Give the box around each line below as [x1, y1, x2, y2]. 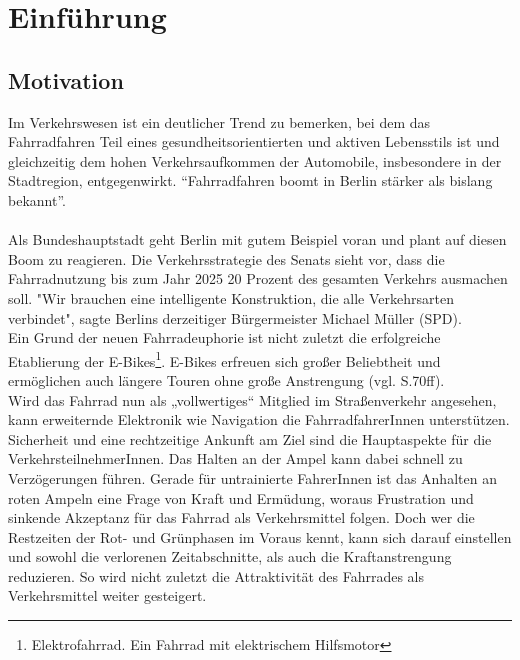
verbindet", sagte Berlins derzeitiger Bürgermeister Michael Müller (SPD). [8, 307, 462, 328]
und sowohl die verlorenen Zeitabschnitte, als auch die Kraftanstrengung [8, 546, 452, 567]
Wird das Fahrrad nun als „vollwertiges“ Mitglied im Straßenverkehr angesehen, [8, 389, 497, 410]
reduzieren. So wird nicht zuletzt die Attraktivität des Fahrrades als [8, 565, 425, 586]
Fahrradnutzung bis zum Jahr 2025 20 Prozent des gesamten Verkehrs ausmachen [8, 268, 508, 289]
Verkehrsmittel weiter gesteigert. [8, 585, 207, 606]
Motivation [8, 64, 124, 95]
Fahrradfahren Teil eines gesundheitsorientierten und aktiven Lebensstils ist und [8, 131, 500, 152]
